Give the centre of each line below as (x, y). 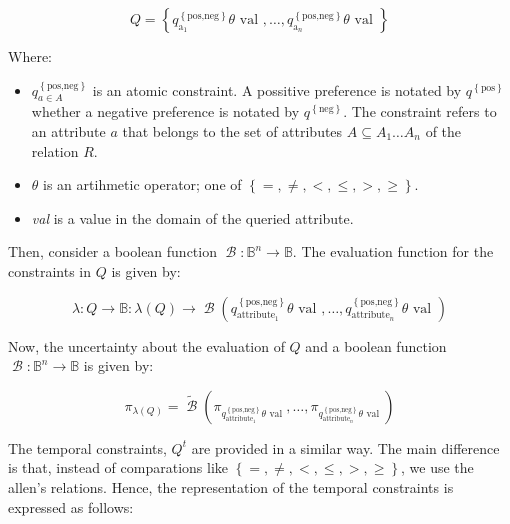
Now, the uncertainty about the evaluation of (146, 345)
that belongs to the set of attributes (232, 130)
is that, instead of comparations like (118, 467)
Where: (30, 56)
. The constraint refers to (420, 111)
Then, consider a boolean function (112, 251)
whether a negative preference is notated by (165, 111)
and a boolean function (376, 345)
